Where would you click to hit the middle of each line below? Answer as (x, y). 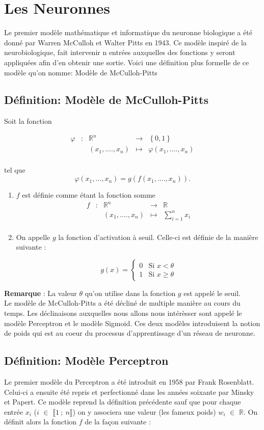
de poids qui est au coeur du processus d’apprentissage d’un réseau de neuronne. (130, 333)
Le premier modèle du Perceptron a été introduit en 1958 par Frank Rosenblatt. (129, 381)
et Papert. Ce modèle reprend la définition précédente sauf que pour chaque (123, 402)
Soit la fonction (28, 121)
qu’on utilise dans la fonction (130, 293)
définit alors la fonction (41, 422)
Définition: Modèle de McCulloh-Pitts (106, 100)
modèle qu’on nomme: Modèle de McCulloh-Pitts (81, 72)
